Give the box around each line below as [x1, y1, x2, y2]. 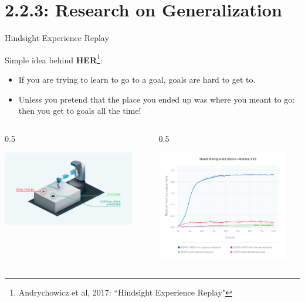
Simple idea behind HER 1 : [5, 52, 103, 66]
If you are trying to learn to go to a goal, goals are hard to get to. [18, 73, 256, 85]
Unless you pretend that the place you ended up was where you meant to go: [18, 93, 295, 105]
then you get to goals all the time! [18, 104, 141, 117]
